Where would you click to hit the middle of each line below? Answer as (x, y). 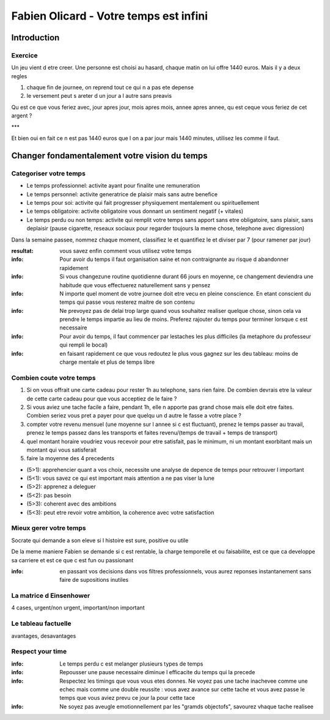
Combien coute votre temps (53, 378)
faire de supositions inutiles (94, 580)
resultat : (22, 251)
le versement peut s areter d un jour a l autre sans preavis (99, 96)
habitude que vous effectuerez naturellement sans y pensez (135, 285)
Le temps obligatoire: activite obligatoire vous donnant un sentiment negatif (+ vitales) (135, 211)
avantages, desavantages (44, 636)
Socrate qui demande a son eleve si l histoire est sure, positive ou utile (100, 540)
